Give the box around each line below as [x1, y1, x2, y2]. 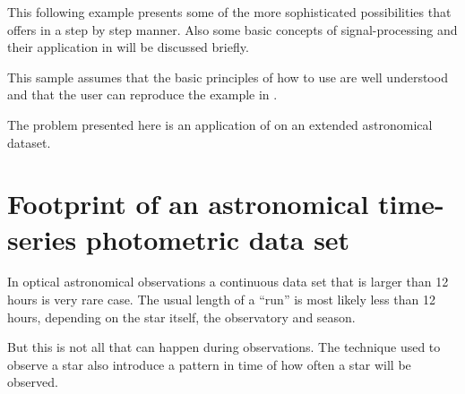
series [7, 220, 77, 257]
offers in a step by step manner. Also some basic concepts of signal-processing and [7, 20, 458, 39]
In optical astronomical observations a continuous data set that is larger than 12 [7, 272, 449, 291]
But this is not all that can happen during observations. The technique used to [7, 338, 441, 356]
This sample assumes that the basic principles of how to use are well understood [7, 67, 448, 86]
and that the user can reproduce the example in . [7, 85, 278, 104]
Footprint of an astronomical [7, 185, 369, 222]
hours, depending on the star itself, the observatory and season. [7, 307, 356, 326]
